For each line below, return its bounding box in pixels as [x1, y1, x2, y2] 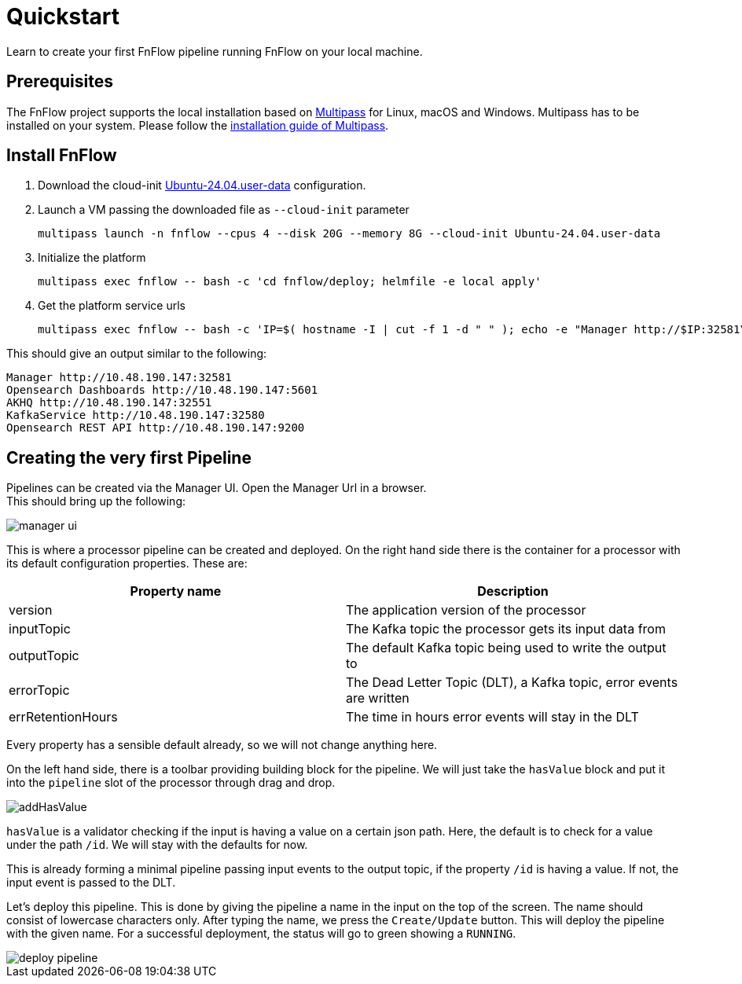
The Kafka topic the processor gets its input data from [346, 621, 666, 637]
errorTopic [9, 682, 70, 699]
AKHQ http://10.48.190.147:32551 [6, 396, 212, 409]
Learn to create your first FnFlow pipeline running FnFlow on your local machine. [6, 44, 423, 58]
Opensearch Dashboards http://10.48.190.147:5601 [6, 384, 318, 397]
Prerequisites [6, 72, 113, 92]
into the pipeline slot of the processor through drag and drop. [6, 776, 336, 790]
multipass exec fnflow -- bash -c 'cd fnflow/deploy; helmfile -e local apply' [38, 275, 542, 288]
